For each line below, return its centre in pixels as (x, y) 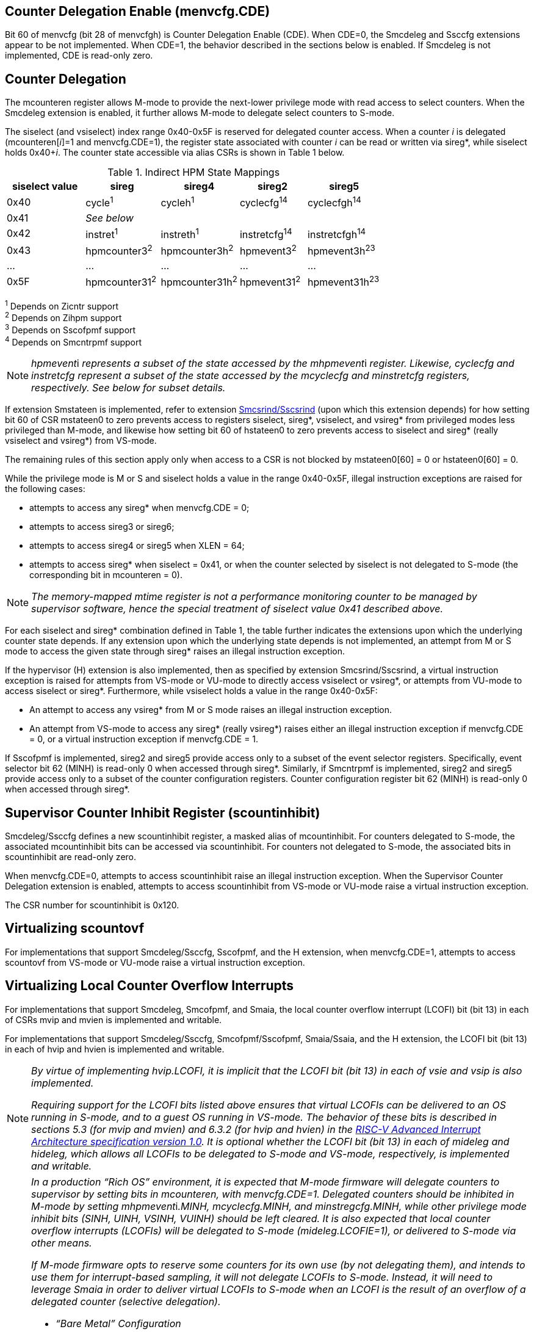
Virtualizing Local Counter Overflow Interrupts (150, 986)
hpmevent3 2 (268, 250)
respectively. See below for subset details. (128, 388)
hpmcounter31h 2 (199, 281)
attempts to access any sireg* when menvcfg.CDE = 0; (139, 508)
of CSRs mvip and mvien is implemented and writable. (114, 1019)
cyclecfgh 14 (334, 202)
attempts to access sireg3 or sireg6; (102, 527)
